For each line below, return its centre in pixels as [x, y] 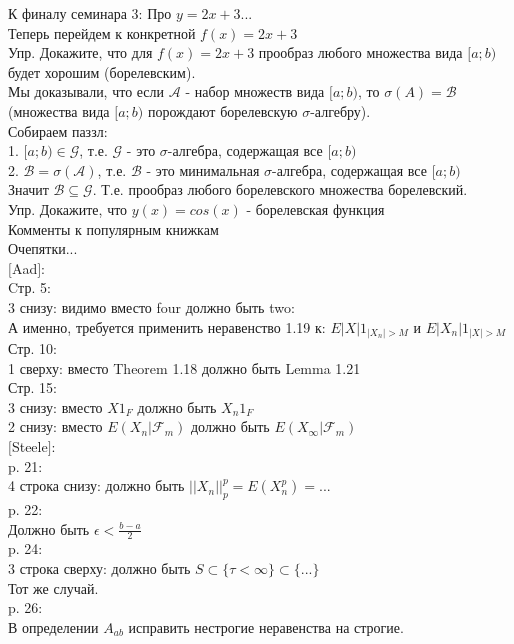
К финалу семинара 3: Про [90, 13]
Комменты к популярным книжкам [113, 228]
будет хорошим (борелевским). [102, 71]
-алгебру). [340, 110]
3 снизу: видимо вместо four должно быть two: [151, 306]
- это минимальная [203, 169]
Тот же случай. [53, 587]
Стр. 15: [32, 387]
